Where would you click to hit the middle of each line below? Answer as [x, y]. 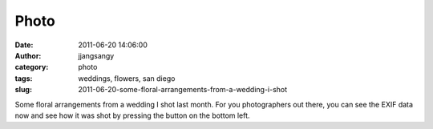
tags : [24, 78]
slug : [23, 90]
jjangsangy [96, 55]
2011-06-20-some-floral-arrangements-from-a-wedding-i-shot [183, 90]
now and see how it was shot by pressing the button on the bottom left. [132, 115]
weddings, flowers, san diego [127, 78]
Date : [24, 45]
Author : [28, 55]
